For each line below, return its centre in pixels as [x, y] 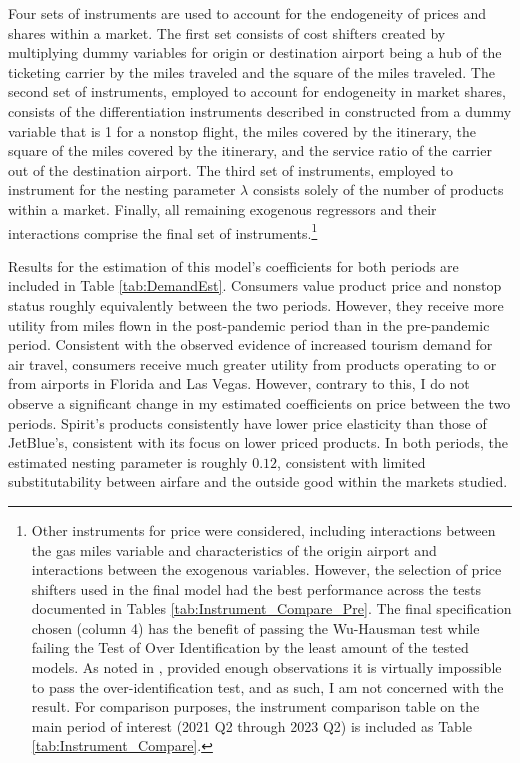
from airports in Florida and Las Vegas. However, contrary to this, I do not [239, 383]
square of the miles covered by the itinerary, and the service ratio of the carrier [250, 150]
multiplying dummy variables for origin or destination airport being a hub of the [255, 52]
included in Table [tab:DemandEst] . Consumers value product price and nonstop [255, 285]
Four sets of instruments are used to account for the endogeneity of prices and [247, 13]
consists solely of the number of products [378, 189]
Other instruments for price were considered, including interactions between [263, 529]
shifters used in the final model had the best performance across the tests [256, 588]
